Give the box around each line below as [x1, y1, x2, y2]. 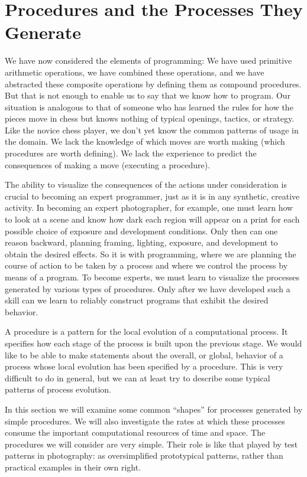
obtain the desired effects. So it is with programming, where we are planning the [5, 247, 296, 260]
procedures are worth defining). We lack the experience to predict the [5, 147, 257, 159]
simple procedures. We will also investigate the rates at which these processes [5, 414, 285, 427]
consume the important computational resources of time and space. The [5, 426, 266, 439]
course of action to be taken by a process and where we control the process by [5, 259, 288, 272]
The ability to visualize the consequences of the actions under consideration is [5, 178, 287, 191]
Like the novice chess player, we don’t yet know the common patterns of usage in [5, 123, 299, 136]
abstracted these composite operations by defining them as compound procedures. [5, 77, 302, 90]
